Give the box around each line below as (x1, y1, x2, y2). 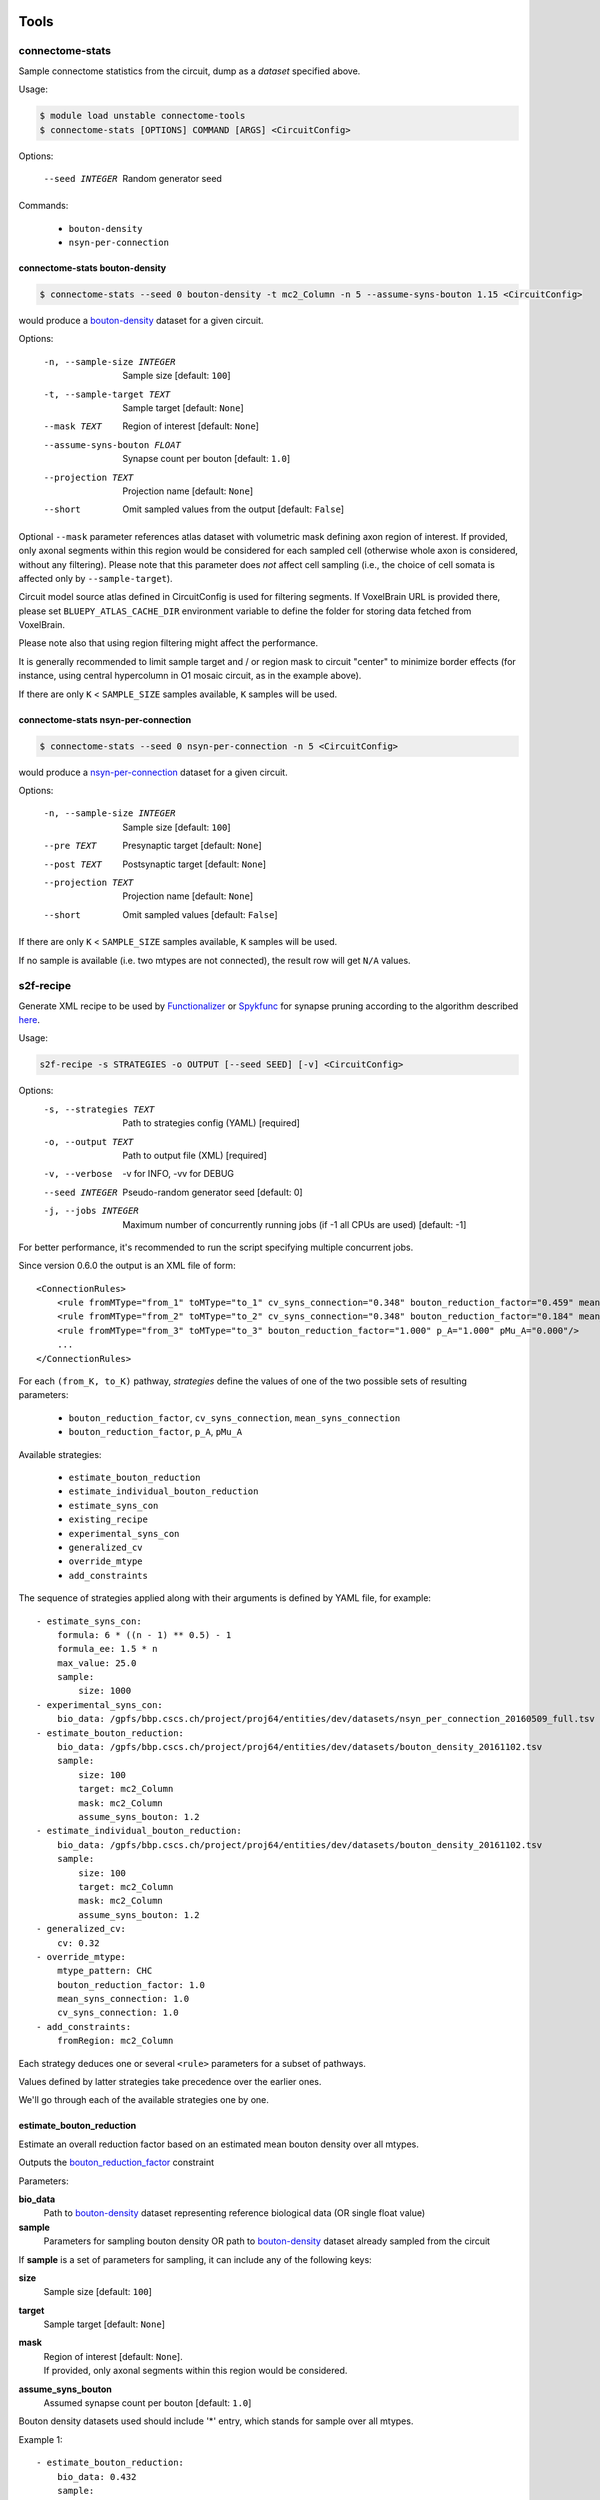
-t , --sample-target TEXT (43, 388, 171, 400)
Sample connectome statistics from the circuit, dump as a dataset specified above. (18, 65, 361, 77)
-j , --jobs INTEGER (43, 1205, 139, 1217)
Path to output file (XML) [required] (122, 1149, 267, 1161)
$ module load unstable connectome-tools (39, 110, 246, 122)
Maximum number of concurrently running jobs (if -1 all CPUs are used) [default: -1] (122, 1218, 467, 1230)
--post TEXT (43, 858, 102, 870)
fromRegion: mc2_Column (56, 2035, 174, 2047)
